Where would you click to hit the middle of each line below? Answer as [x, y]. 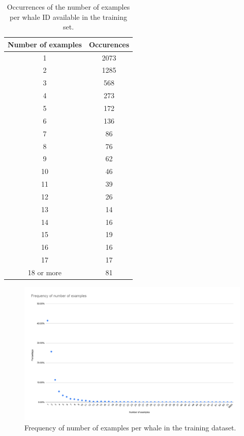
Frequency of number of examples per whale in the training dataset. [130, 427]
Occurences [109, 44]
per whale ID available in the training [68, 17]
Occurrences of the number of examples [68, 7]
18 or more [45, 272]
